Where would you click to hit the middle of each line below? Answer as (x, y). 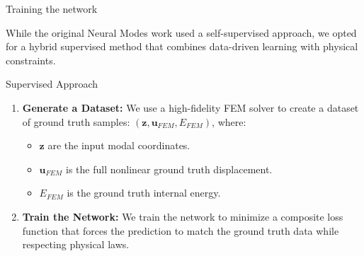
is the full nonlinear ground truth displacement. (169, 169)
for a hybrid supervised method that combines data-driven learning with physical (182, 46)
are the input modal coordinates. (119, 145)
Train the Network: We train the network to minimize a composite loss (183, 216)
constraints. (31, 60)
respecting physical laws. (76, 244)
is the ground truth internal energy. (144, 193)
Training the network (52, 8)
